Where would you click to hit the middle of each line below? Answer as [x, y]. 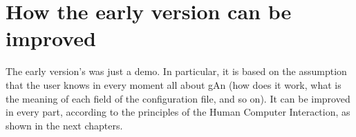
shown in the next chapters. [64, 125]
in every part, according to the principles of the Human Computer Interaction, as [178, 112]
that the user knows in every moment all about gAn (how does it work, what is [174, 84]
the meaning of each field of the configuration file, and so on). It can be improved [178, 98]
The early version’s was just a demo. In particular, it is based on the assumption [176, 71]
